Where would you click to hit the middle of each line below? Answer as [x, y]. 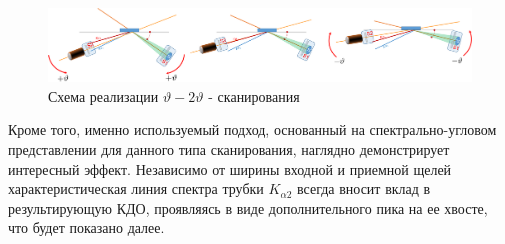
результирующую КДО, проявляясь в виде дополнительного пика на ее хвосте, [248, 207]
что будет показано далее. [86, 227]
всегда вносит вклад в [364, 188]
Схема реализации [103, 95]
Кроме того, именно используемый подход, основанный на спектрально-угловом [252, 129]
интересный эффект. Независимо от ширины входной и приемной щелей [230, 168]
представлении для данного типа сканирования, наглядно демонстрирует [229, 148]
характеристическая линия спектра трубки [136, 188]
